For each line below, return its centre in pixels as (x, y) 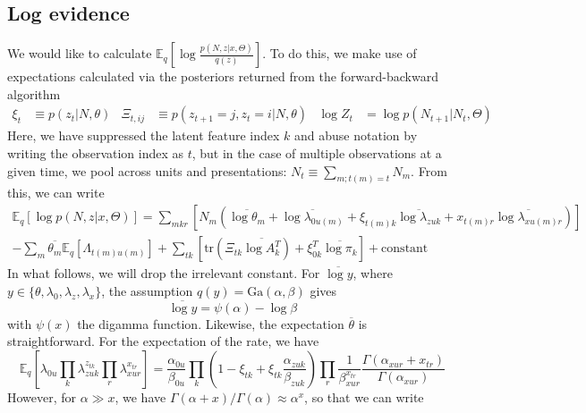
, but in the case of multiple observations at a (317, 153)
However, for (42, 396)
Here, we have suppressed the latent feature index (144, 135)
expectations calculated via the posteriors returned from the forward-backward (223, 76)
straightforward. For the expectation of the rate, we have (163, 341)
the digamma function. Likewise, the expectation (211, 323)
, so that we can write (364, 396)
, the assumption (147, 290)
